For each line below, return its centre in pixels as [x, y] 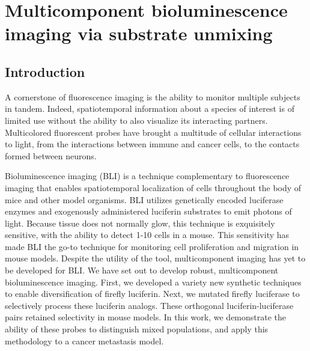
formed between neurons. [51, 155]
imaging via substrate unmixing [139, 33]
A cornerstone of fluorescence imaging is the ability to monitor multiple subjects [153, 96]
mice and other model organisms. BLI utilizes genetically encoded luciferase [144, 199]
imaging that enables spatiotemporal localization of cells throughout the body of [153, 187]
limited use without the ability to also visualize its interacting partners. [136, 120]
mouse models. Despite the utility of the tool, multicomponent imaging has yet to [155, 258]
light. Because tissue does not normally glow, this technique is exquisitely [140, 223]
